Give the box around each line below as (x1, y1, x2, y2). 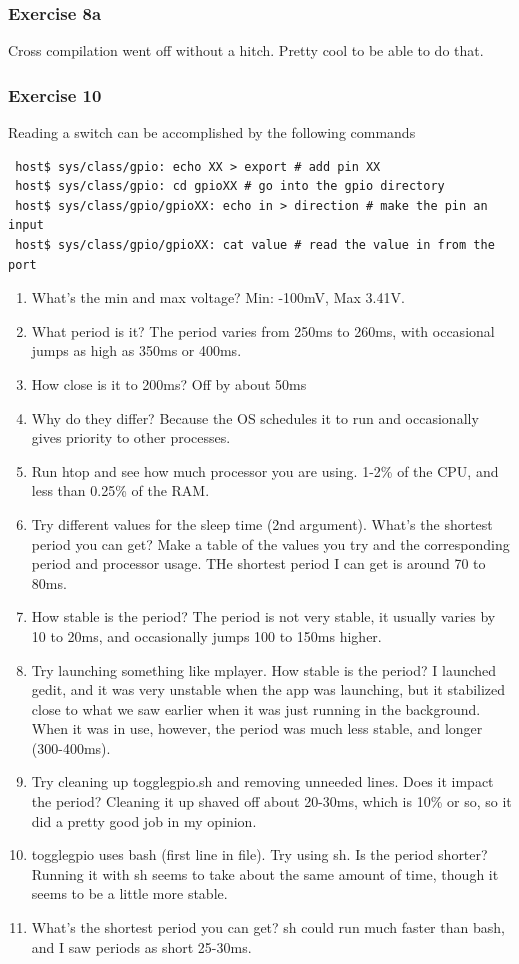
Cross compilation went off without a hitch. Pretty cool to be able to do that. (8, 40, 484, 61)
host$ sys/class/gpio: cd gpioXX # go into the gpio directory (15, 179, 445, 194)
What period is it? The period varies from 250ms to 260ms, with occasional (31, 320, 495, 341)
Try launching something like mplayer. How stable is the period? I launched (31, 659, 497, 680)
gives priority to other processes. (31, 427, 231, 448)
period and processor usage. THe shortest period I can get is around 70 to (31, 553, 486, 574)
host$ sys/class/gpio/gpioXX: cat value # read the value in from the (15, 238, 495, 252)
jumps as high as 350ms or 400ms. (31, 340, 242, 361)
